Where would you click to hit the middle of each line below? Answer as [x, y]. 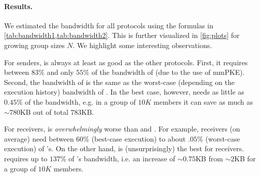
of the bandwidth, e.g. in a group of [80, 101]
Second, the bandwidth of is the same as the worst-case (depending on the [120, 82]
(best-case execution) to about [139, 138]
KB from [209, 158]
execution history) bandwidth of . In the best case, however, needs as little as [124, 92]
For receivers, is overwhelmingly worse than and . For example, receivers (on [122, 129]
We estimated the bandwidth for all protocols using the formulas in [109, 25]
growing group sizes [34, 45]
